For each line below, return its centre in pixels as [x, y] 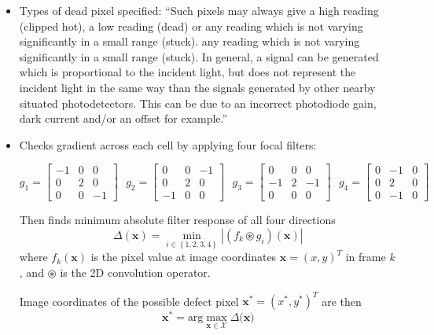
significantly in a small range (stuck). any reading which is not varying [189, 41]
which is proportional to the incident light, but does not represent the [188, 72]
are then [342, 300]
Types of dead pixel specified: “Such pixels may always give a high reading [199, 10]
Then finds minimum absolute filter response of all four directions [177, 220]
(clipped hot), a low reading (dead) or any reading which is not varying [191, 26]
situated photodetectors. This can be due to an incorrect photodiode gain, [198, 103]
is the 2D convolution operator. [135, 272]
